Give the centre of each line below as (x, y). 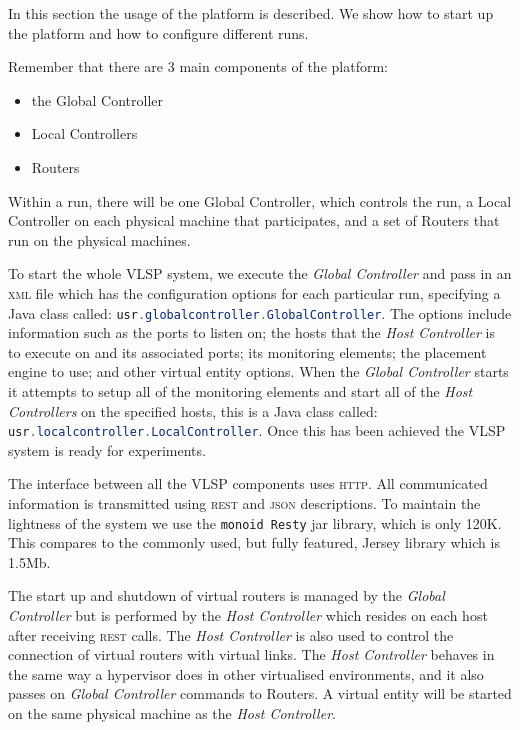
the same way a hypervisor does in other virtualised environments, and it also (246, 673)
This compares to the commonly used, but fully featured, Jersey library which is (254, 542)
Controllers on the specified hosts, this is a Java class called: (193, 410)
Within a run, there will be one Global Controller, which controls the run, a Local (260, 200)
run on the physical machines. (99, 239)
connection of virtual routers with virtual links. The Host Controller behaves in (251, 654)
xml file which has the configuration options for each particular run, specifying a (254, 292)
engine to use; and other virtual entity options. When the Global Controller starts (258, 371)
